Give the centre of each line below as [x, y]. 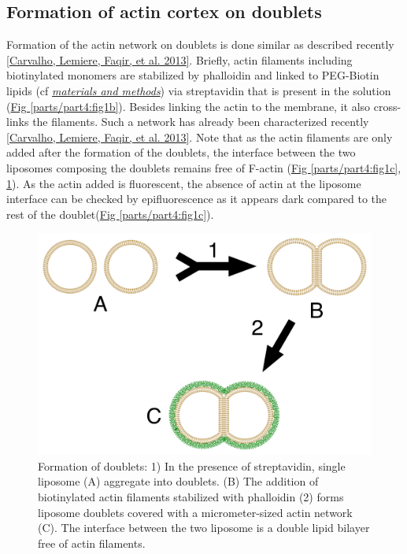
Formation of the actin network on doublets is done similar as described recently [200, 44]
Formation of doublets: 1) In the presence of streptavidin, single [192, 465]
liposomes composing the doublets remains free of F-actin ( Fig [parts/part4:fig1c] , [204, 167]
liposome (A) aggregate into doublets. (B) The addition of [178, 481]
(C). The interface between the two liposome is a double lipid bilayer [204, 528]
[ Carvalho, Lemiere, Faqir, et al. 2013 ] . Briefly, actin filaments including [179, 59]
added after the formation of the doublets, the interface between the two [181, 152]
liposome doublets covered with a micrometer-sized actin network [195, 512]
